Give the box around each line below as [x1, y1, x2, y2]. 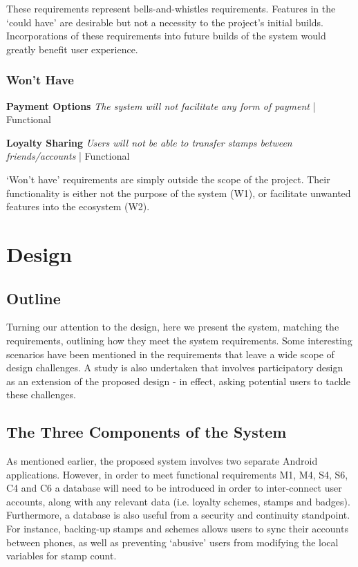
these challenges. [6, 387, 76, 402]
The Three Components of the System [6, 421, 287, 443]
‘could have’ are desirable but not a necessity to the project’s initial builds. [6, 15, 324, 29]
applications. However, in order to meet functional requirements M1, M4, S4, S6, [6, 467, 348, 481]
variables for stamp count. [6, 548, 117, 563]
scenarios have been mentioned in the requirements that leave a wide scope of [6, 346, 335, 361]
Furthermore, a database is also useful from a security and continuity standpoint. [6, 508, 350, 522]
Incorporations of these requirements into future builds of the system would [6, 28, 326, 43]
